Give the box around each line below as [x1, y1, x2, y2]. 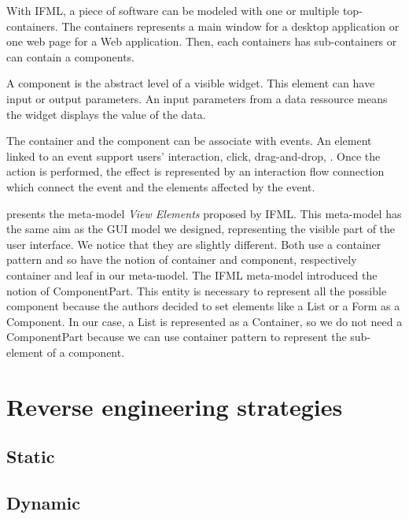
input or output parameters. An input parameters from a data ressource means [6, 90, 388, 106]
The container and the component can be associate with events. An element [6, 132, 372, 149]
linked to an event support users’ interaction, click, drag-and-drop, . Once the [6, 147, 381, 164]
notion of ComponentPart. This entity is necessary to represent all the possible [6, 282, 387, 298]
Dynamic [6, 491, 80, 515]
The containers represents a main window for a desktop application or [61, 17, 400, 34]
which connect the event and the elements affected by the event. [6, 178, 315, 195]
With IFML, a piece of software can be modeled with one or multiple [6, 2, 340, 18]
